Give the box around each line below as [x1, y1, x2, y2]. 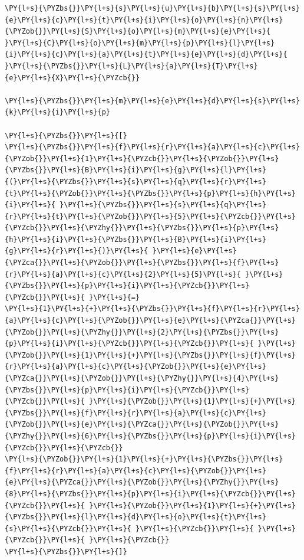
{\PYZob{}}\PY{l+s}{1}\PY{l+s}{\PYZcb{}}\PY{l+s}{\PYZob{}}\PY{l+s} [5, 154, 279, 163]
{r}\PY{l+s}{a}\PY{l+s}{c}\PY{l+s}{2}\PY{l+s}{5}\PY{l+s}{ [5, 270, 241, 279]
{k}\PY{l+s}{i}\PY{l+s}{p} [5, 108, 110, 117]
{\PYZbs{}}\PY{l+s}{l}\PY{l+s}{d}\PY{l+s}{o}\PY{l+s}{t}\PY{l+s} [5, 513, 266, 522]
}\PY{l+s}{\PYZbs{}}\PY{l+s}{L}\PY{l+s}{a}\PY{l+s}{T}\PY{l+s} [5, 61, 258, 70]
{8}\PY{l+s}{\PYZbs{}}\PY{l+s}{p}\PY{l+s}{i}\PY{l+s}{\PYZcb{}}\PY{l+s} [5, 489, 296, 498]
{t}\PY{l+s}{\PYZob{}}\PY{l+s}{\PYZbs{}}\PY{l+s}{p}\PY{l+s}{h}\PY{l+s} [5, 189, 296, 198]
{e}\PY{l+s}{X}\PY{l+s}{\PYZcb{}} [5, 73, 140, 82]
